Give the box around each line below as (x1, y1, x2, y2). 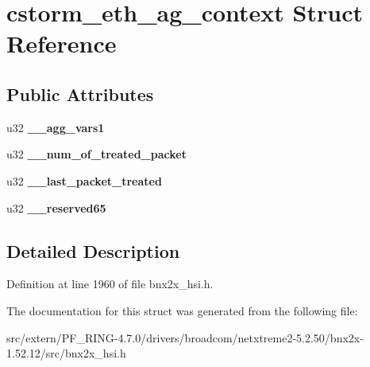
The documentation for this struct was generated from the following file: (6, 302, 358, 318)
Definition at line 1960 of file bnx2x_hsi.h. (6, 275, 214, 292)
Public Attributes (6, 81, 154, 106)
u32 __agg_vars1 (6, 119, 105, 135)
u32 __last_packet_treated (6, 172, 162, 189)
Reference (6, 27, 117, 60)
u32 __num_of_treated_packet (6, 146, 187, 162)
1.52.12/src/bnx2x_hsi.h (6, 345, 126, 361)
